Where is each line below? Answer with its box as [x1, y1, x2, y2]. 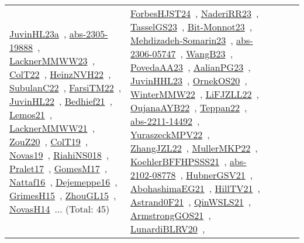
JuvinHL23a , [9, 26, 67, 40]
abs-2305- [69, 26, 108, 40]
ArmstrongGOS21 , [130, 208, 211, 222]
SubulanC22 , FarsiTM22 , [9, 80, 122, 94]
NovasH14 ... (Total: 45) [9, 201, 110, 215]
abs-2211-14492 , [130, 114, 200, 128]
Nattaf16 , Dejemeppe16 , [9, 174, 118, 189]
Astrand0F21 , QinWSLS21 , [130, 195, 251, 208]
